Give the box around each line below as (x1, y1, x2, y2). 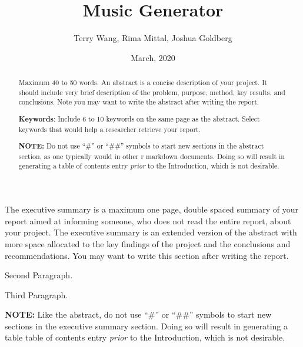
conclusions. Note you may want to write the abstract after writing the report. (18, 97, 259, 107)
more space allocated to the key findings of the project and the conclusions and (5, 237, 291, 250)
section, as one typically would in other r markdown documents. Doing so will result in (18, 151, 285, 161)
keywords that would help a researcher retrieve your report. (18, 124, 201, 134)
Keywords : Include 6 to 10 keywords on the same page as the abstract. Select (18, 113, 260, 124)
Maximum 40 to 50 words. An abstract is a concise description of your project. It (18, 78, 268, 87)
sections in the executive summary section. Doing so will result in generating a (5, 319, 288, 332)
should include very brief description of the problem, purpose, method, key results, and (18, 87, 285, 97)
